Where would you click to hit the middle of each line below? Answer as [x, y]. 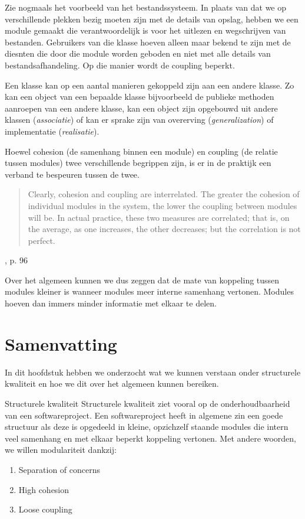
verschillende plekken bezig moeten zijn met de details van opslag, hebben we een [152, 19]
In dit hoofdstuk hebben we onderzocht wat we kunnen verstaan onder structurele [153, 372]
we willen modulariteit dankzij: [61, 450]
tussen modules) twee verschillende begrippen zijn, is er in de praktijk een [138, 163]
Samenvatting [61, 343]
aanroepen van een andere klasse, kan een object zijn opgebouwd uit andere [141, 108]
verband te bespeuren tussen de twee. [72, 174]
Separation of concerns [59, 469]
